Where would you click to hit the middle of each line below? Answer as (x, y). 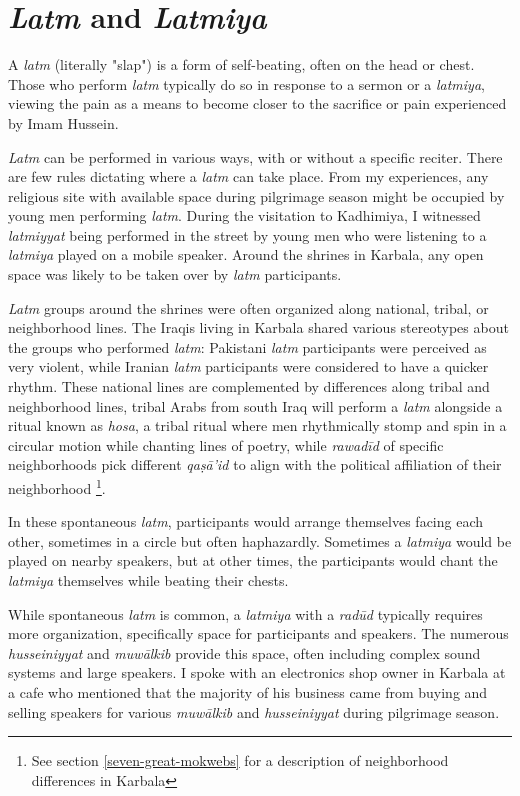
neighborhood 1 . (57, 486)
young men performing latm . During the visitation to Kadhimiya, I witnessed (244, 215)
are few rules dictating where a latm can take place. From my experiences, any (248, 176)
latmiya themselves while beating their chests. (148, 580)
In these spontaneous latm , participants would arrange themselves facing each (246, 521)
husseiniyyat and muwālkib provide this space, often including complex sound (244, 652)
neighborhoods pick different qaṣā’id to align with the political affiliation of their (255, 464)
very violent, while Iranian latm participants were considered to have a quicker (248, 366)
